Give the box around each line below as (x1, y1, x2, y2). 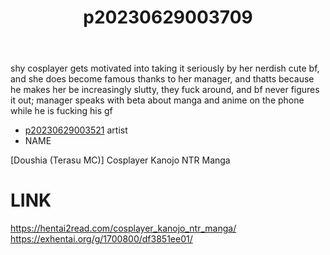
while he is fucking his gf (10, 105, 113, 117)
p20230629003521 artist (24, 124, 128, 136)
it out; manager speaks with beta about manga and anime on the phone (10, 94, 305, 106)
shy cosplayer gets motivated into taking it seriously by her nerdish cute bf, (10, 62, 320, 75)
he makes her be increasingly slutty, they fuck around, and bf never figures (10, 84, 320, 96)
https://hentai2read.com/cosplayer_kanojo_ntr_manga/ (10, 222, 237, 235)
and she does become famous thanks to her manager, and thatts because (10, 73, 315, 85)
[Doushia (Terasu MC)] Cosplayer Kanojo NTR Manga (10, 154, 231, 166)
